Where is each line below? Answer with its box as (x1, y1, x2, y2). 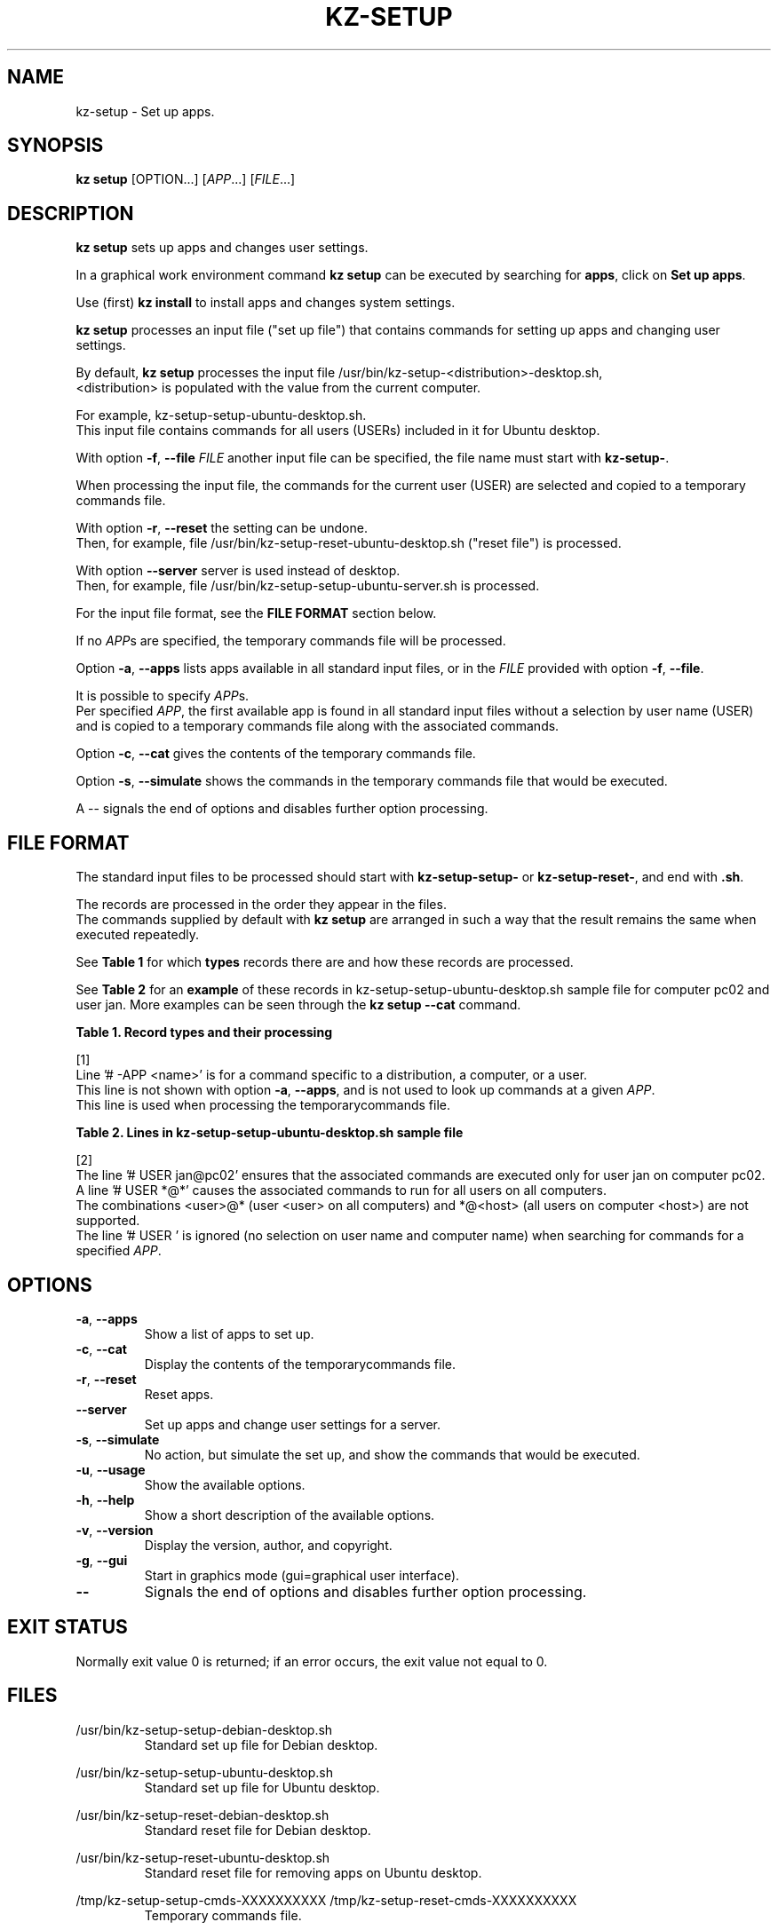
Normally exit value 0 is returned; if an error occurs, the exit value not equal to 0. (75, 1653, 548, 1669)
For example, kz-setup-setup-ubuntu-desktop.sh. (75, 407, 367, 423)
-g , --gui (75, 1552, 128, 1568)
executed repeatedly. (75, 927, 199, 943)
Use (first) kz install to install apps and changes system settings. (75, 295, 456, 311)
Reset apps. (144, 1386, 214, 1402)
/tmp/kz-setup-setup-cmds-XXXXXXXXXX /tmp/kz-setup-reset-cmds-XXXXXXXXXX (75, 1892, 577, 1908)
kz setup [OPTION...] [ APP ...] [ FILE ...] (75, 171, 296, 187)
